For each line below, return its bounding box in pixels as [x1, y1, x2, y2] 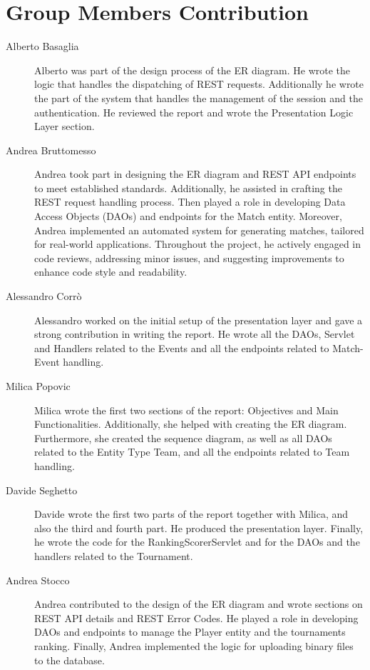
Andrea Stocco [6, 572, 70, 587]
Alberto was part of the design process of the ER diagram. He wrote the [34, 62, 351, 77]
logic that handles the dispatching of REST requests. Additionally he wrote [34, 76, 364, 91]
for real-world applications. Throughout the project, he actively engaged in [34, 236, 361, 251]
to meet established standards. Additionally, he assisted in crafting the [34, 180, 342, 195]
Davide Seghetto [6, 482, 78, 497]
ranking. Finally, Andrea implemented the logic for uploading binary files [34, 638, 354, 653]
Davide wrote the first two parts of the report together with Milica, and [34, 506, 349, 521]
